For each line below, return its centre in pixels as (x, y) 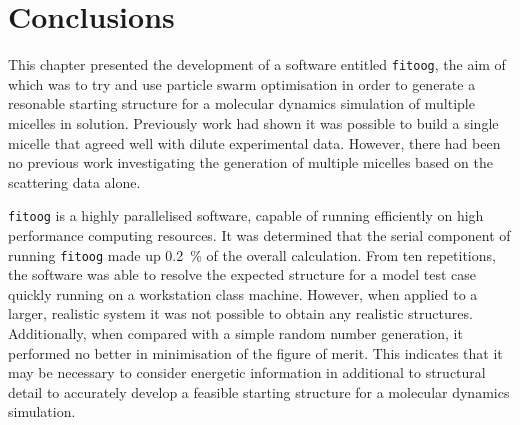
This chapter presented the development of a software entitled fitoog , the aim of (257, 64)
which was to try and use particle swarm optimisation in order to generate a (242, 83)
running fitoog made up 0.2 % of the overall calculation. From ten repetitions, (252, 254)
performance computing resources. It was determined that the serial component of (259, 235)
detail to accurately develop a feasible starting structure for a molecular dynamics (259, 391)
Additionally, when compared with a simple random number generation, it (235, 333)
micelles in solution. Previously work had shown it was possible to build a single (253, 122)
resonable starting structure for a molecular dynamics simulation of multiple (241, 103)
